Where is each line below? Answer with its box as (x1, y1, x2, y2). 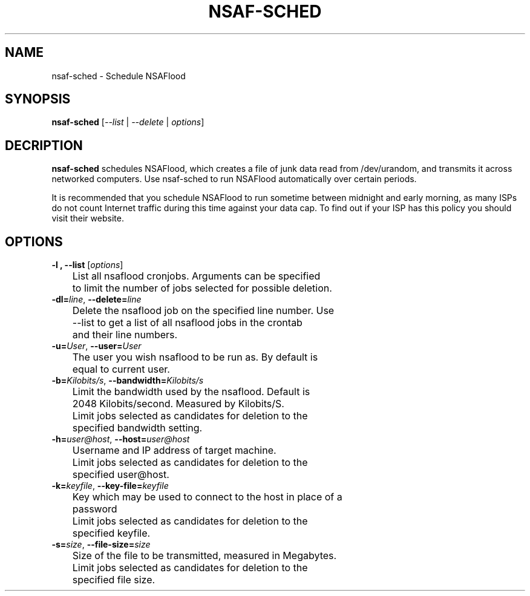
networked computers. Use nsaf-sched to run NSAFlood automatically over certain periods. (51, 174, 417, 185)
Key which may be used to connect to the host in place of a (72, 491, 342, 503)
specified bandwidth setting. (72, 422, 203, 434)
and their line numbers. (72, 329, 178, 341)
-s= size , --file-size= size (51, 539, 151, 550)
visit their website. (51, 213, 124, 224)
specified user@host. (72, 468, 169, 481)
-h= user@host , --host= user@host (51, 434, 190, 445)
